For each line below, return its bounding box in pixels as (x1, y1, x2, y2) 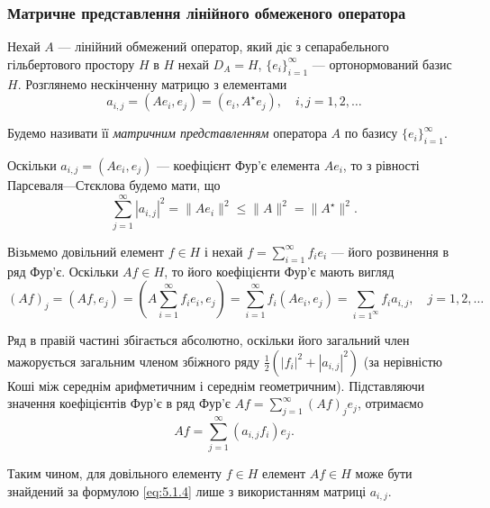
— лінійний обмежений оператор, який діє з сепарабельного (58, 37, 389, 56)
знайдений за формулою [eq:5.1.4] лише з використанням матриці (7, 481, 367, 500)
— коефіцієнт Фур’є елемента (156, 156, 320, 174)
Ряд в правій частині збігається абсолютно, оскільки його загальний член (7, 331, 410, 349)
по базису (344, 123, 398, 142)
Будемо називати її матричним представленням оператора (7, 123, 327, 142)
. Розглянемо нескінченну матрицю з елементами (17, 74, 287, 93)
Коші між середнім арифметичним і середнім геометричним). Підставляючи (7, 376, 425, 395)
